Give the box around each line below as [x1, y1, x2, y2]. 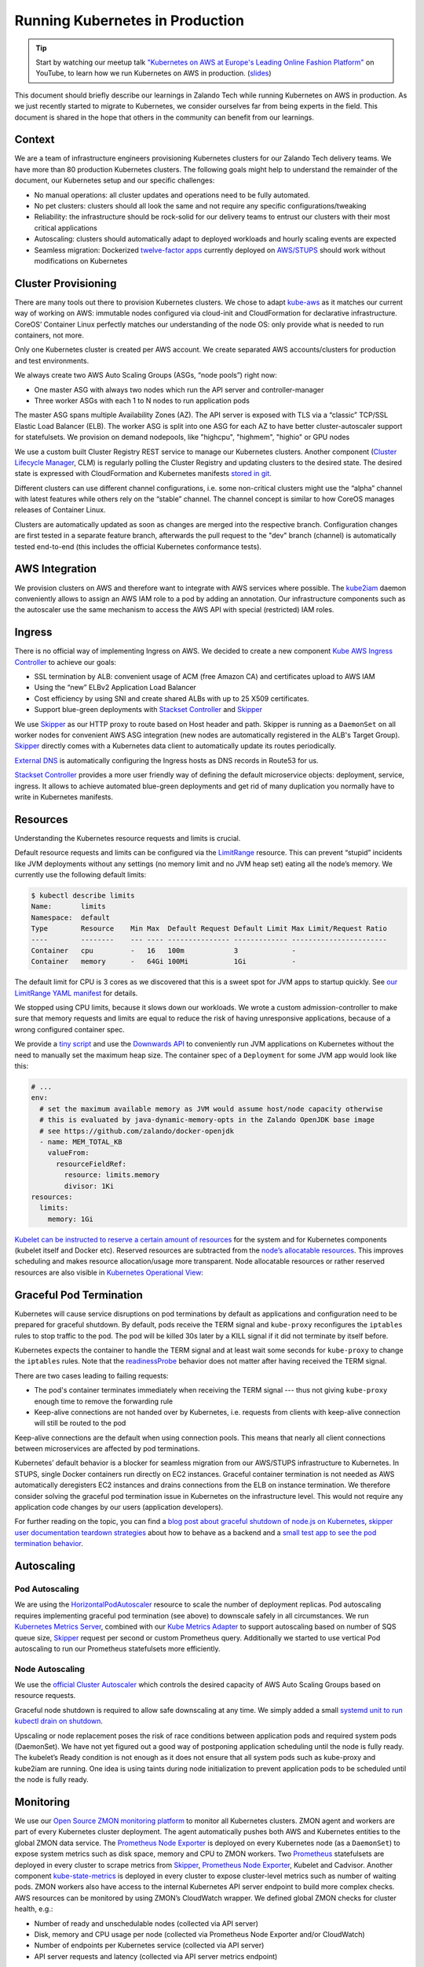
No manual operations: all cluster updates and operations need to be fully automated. [34, 190, 310, 200]
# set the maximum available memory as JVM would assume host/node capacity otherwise [39, 1104, 384, 1113]
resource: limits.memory [64, 1171, 160, 1179]
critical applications [34, 223, 97, 232]
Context [14, 133, 55, 146]
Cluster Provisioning [14, 276, 117, 290]
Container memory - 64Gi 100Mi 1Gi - [31, 957, 297, 966]
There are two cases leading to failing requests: [14, 1371, 169, 1380]
